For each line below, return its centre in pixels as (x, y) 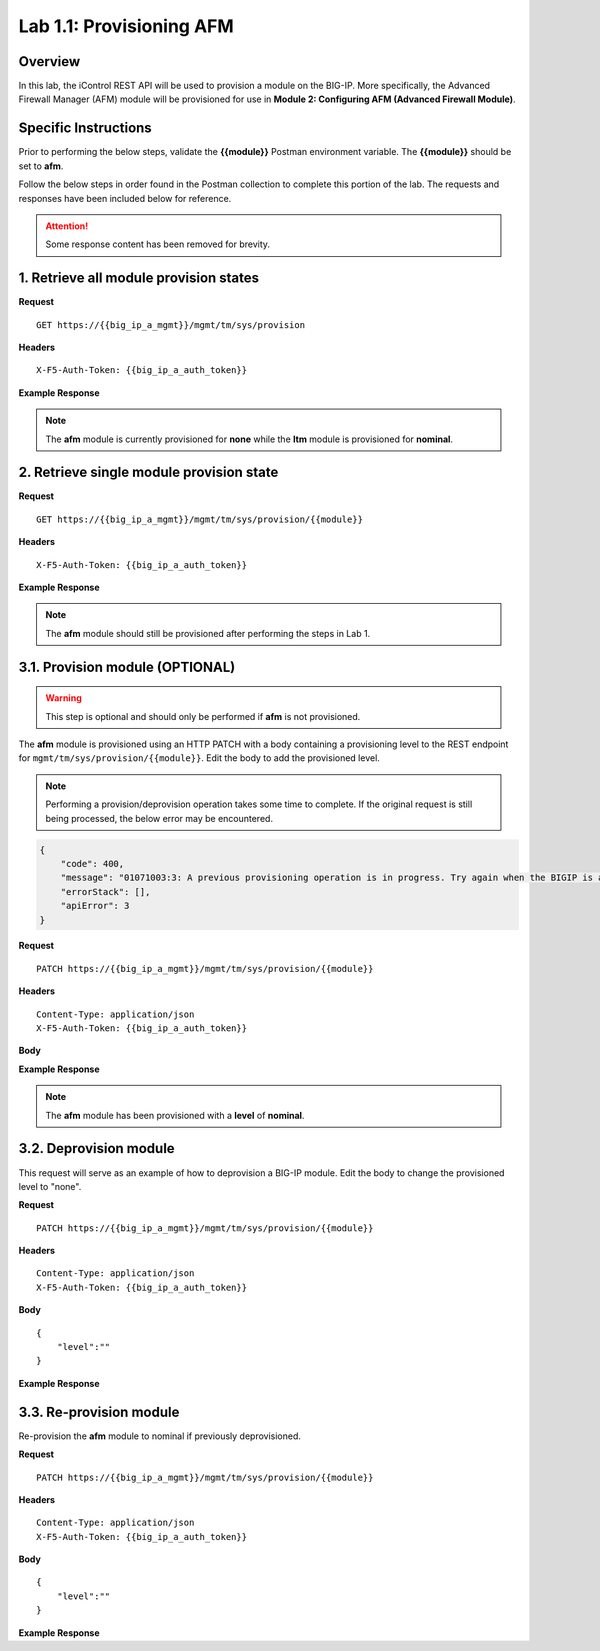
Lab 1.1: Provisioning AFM (126, 26)
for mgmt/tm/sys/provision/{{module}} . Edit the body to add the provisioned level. (199, 758)
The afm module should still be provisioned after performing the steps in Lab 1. (208, 633)
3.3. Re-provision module (99, 1411)
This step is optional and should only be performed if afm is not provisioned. (203, 716)
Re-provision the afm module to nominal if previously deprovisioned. (160, 1436)
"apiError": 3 (95, 906)
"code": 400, (92, 863)
